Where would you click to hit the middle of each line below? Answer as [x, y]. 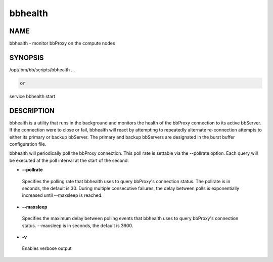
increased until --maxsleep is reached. [62, 195]
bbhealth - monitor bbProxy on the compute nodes [62, 43]
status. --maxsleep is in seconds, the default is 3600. [78, 226]
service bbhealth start [32, 96]
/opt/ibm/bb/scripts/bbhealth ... [42, 70]
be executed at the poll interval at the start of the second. [69, 160]
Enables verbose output [47, 248]
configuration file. [28, 144]
